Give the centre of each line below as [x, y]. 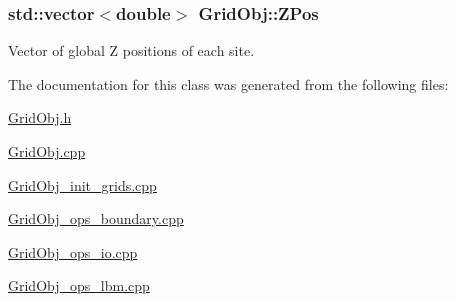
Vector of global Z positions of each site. [131, 50]
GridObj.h [40, 117]
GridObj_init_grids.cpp [82, 184]
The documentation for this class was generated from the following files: [228, 83]
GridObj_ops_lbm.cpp [79, 285]
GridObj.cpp [47, 151]
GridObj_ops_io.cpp [73, 251]
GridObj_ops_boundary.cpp [96, 218]
